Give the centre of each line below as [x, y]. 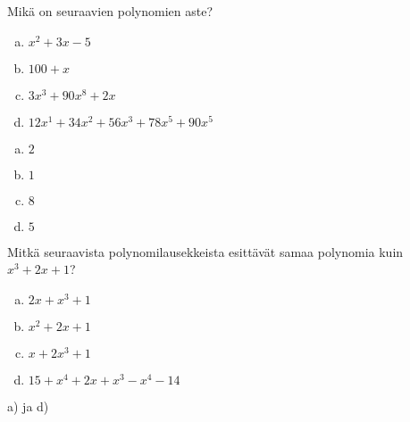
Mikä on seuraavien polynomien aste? [110, 11]
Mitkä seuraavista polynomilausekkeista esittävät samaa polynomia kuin [205, 251]
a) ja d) [28, 405]
